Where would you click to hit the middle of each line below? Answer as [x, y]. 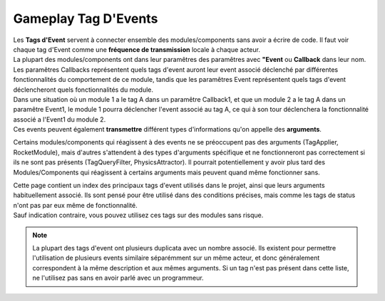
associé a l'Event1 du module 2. [60, 119]
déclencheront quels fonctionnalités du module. [83, 90]
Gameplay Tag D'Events [86, 19]
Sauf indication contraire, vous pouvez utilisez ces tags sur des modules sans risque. [138, 215]
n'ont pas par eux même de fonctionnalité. [76, 205]
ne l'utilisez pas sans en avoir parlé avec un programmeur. [118, 278]
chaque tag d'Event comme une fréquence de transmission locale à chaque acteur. [137, 49]
